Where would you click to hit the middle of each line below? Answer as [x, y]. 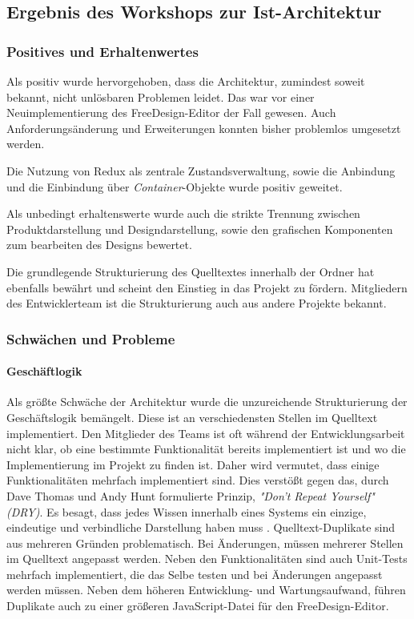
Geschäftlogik [44, 371]
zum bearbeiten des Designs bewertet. [99, 245]
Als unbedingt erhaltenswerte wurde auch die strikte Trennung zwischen [183, 213]
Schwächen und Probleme [91, 338]
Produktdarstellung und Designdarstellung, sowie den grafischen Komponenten [200, 229]
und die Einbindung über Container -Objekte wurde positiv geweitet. [175, 186]
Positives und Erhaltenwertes [102, 51]
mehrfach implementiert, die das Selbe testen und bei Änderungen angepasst [195, 574]
